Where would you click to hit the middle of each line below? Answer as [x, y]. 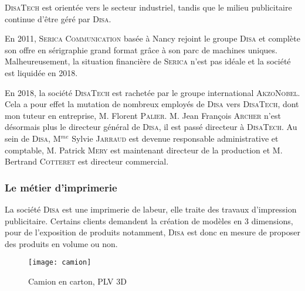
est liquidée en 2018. [41, 72]
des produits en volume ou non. [61, 243]
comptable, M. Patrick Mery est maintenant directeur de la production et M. [144, 150]
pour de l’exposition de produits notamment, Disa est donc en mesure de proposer [152, 232]
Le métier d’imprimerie [61, 187]
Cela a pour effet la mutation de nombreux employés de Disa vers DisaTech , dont [152, 104]
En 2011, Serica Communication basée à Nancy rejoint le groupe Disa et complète [152, 38]
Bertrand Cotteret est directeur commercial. [87, 161]
